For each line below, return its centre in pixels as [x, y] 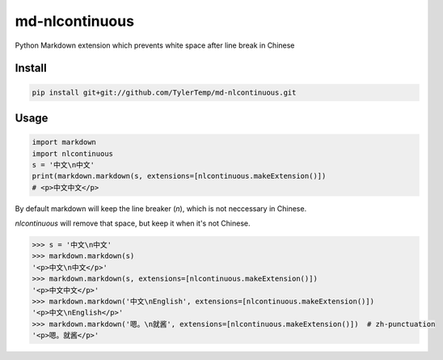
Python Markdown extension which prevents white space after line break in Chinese [155, 45]
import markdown [64, 142]
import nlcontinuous [72, 153]
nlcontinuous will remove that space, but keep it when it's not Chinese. [133, 223]
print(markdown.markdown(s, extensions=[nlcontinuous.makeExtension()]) [179, 176]
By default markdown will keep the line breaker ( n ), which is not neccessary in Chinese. [161, 208]
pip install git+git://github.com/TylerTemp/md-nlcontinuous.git [164, 92]
